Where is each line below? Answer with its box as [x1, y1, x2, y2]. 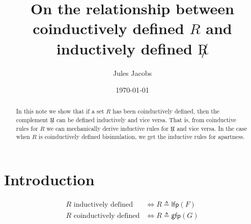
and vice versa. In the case [177, 124, 247, 132]
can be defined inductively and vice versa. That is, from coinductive [56, 116, 236, 124]
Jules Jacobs [113, 67, 152, 78]
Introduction [4, 169, 95, 190]
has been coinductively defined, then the [113, 107, 219, 116]
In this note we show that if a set [16, 107, 104, 116]
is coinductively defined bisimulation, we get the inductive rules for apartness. [38, 132, 245, 141]
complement [16, 116, 48, 124]
